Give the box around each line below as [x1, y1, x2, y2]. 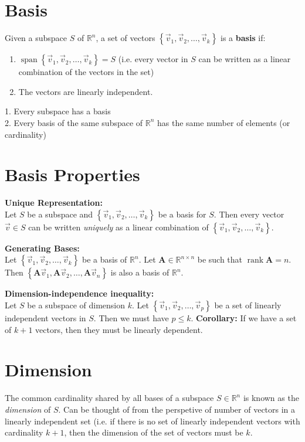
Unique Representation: [5, 196, 103, 209]
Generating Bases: [5, 242, 80, 254]
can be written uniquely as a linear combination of [28, 220, 209, 233]
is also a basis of [110, 266, 170, 278]
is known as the [243, 392, 299, 404]
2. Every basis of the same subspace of [5, 116, 143, 128]
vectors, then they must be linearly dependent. [35, 323, 203, 335]
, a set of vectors [96, 32, 155, 44]
